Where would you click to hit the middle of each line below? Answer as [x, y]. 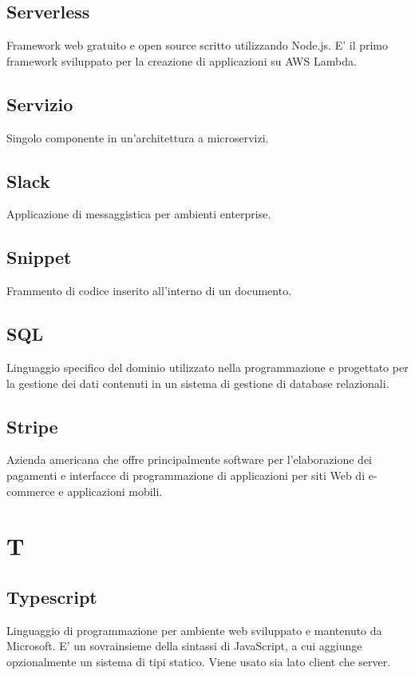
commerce [31, 491]
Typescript [52, 596]
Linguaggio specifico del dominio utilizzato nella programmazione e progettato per [207, 367]
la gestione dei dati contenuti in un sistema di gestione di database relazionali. [198, 383]
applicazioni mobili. [115, 491]
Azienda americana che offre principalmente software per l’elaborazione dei [190, 459]
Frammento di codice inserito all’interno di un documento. [149, 291]
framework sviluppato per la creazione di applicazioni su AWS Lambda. [182, 60]
